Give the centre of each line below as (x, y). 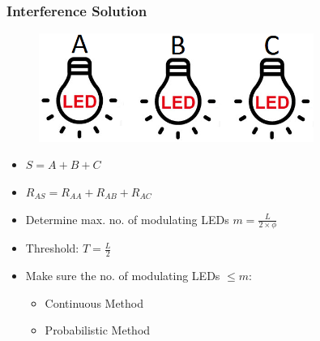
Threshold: (52, 248)
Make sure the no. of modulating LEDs (123, 276)
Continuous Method (94, 302)
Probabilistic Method (98, 330)
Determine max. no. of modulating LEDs (127, 219)
